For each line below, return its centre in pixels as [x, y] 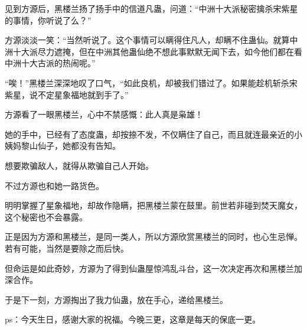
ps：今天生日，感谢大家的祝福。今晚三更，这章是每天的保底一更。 [133, 319]
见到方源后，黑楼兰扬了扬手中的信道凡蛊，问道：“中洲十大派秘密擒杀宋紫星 [151, 8]
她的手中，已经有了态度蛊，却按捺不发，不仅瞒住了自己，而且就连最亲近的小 [153, 134]
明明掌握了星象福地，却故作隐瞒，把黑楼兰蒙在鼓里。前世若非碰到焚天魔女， [153, 205]
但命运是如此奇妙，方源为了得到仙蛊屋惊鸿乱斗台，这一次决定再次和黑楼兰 [149, 268]
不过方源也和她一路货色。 [54, 185]
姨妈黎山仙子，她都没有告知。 [63, 146]
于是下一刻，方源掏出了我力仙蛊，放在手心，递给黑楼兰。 [116, 299]
